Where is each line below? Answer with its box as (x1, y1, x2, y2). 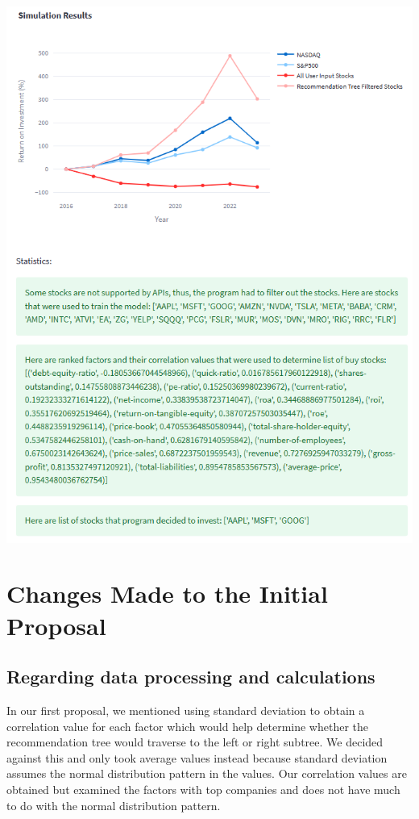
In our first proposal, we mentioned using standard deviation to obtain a (6, 701, 365, 718)
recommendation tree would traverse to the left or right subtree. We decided (6, 733, 384, 750)
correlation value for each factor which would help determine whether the (6, 717, 369, 734)
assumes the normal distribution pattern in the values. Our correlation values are (6, 765, 407, 782)
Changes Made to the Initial (6, 577, 328, 610)
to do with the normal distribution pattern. (6, 796, 221, 813)
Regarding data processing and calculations (6, 664, 375, 689)
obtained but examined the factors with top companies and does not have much (6, 780, 400, 797)
